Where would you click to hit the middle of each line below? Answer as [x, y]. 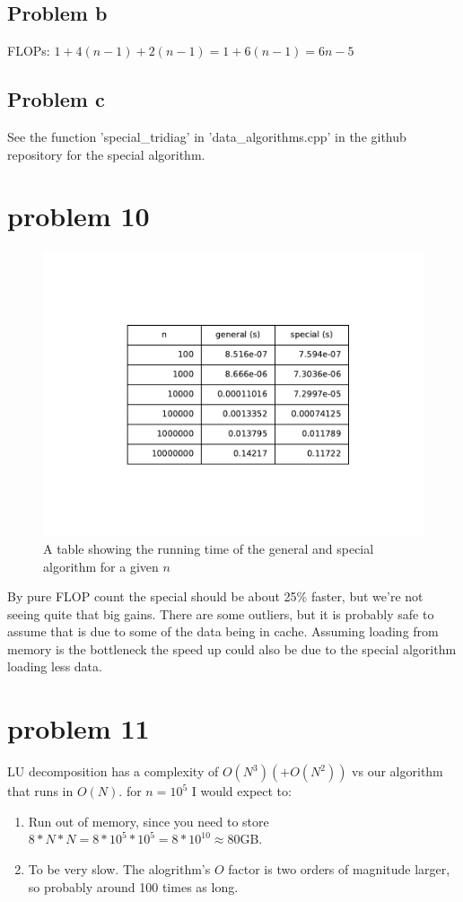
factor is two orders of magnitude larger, [339, 868]
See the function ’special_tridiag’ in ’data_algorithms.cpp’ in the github [207, 136]
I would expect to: [241, 791]
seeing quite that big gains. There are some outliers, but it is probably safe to [221, 613]
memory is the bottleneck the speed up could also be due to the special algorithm [232, 648]
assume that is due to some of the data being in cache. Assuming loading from [223, 631]
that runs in [40, 791]
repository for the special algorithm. [106, 154]
